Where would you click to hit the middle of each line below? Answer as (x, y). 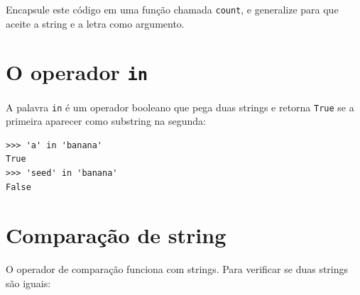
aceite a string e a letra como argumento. (95, 23)
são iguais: (28, 283)
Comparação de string (116, 235)
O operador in (77, 72)
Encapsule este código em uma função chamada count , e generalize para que (172, 9)
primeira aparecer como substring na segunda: (106, 121)
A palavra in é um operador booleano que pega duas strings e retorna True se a (180, 107)
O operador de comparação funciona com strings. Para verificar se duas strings (177, 269)
